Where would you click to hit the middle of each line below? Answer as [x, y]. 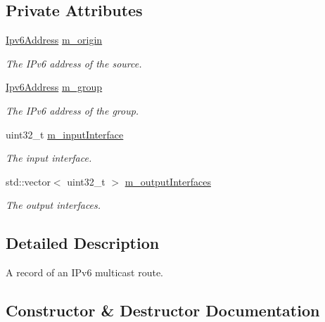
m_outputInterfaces [168, 181]
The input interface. [49, 158]
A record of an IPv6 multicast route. [84, 272]
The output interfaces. [53, 205]
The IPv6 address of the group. [72, 110]
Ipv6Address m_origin [54, 40]
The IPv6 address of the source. [74, 63]
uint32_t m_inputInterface [65, 134]
